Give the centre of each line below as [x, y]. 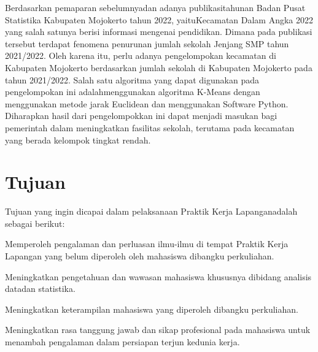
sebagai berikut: [35, 223]
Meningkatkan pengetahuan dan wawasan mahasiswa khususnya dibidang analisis [158, 276]
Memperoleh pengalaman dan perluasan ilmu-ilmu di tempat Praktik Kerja [147, 244]
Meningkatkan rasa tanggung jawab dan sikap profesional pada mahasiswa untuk [158, 330]
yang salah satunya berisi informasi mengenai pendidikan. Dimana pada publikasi [159, 32]
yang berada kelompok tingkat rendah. [78, 140]
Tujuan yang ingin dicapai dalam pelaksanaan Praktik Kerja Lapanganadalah [151, 211]
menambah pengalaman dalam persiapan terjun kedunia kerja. [122, 342]
